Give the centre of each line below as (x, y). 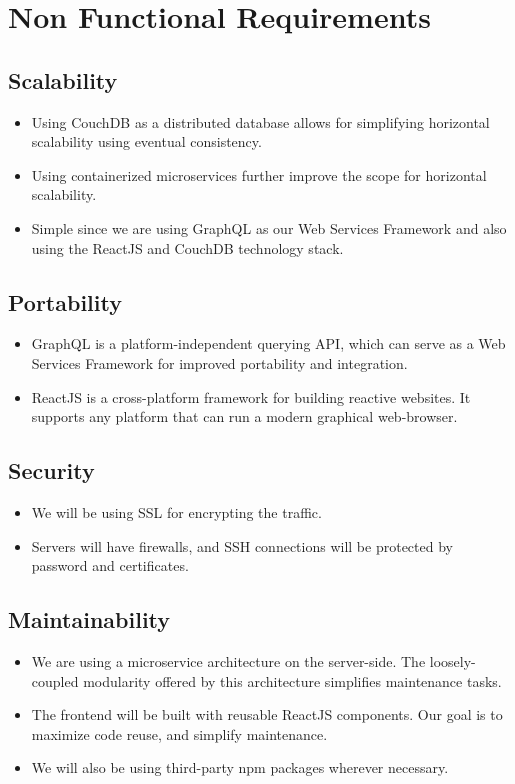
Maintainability (89, 619)
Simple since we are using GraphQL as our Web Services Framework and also (269, 227)
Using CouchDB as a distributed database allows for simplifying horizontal (260, 121)
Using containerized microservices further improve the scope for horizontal (259, 174)
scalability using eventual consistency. (146, 141)
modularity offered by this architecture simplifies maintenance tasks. (292, 680)
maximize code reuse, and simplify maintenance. (179, 733)
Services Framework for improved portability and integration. (219, 362)
